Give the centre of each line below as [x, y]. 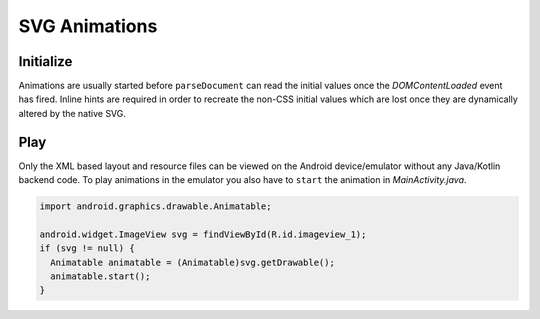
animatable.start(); [100, 276]
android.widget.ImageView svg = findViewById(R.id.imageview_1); [203, 234]
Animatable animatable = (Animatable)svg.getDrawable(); [192, 262]
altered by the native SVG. [72, 113]
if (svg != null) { [87, 248]
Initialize [45, 61]
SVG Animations [88, 26]
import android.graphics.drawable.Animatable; [155, 206]
